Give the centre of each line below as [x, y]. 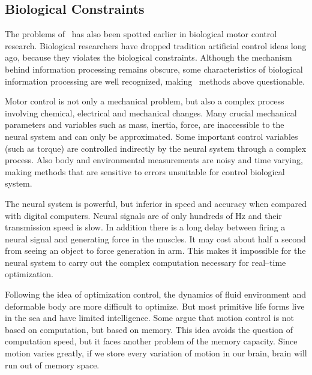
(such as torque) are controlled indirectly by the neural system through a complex [156, 148]
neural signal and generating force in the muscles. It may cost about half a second [155, 238]
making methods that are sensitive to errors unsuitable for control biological [145, 171]
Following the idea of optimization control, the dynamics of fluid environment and [156, 294]
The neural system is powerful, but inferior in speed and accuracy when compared [156, 203]
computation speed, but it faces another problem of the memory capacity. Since [151, 341]
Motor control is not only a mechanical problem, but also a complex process [145, 101]
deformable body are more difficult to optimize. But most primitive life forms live [155, 306]
